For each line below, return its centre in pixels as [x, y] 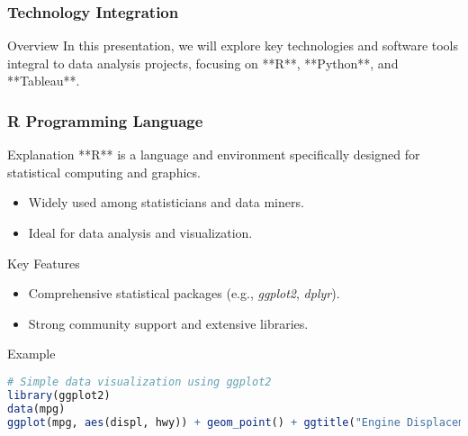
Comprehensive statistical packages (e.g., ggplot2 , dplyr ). [184, 293]
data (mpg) [36, 409]
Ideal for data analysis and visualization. [140, 232]
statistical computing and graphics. [104, 172]
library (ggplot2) [59, 395]
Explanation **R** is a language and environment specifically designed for [214, 154]
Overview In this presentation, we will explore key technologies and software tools [233, 45]
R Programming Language [105, 120]
